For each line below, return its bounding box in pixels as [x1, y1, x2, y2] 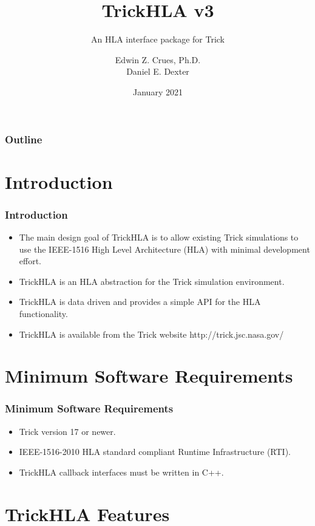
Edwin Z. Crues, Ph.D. [115, 53, 201, 66]
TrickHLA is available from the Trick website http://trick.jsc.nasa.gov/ [19, 327, 284, 340]
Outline [5, 131, 42, 146]
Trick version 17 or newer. [19, 425, 116, 437]
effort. [19, 254, 42, 267]
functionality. [19, 307, 68, 319]
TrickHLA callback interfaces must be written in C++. [19, 465, 224, 478]
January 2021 [133, 85, 183, 98]
